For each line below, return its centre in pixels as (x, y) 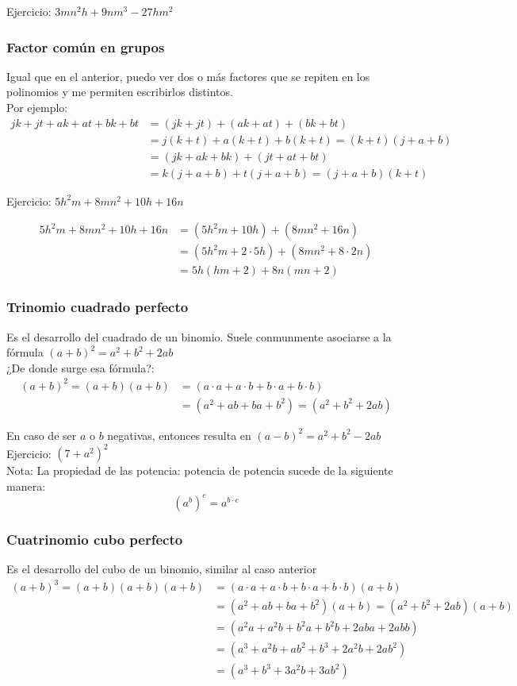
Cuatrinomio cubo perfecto (95, 539)
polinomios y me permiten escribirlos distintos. (120, 92)
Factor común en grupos (86, 46)
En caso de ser (42, 435)
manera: (26, 486)
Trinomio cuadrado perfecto (98, 307)
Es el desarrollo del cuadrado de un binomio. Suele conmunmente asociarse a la (199, 336)
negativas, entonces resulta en (179, 435)
